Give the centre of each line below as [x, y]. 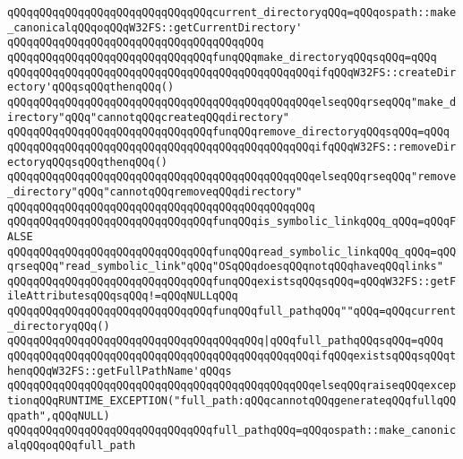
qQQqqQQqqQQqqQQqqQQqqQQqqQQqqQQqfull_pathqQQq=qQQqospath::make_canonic [232, 431]
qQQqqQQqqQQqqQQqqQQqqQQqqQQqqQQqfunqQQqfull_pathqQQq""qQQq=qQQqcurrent [232, 312]
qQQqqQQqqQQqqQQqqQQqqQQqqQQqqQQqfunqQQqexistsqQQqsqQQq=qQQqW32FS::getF [232, 281]
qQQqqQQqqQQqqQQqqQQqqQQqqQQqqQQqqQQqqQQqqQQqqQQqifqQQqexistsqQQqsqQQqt [232, 356]
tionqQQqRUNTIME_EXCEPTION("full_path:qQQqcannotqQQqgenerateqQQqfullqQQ [232, 401]
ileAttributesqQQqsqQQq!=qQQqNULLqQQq [123, 296]
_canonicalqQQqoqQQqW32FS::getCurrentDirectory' [155, 27]
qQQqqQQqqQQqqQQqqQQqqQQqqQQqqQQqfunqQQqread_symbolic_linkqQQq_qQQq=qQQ [232, 251]
